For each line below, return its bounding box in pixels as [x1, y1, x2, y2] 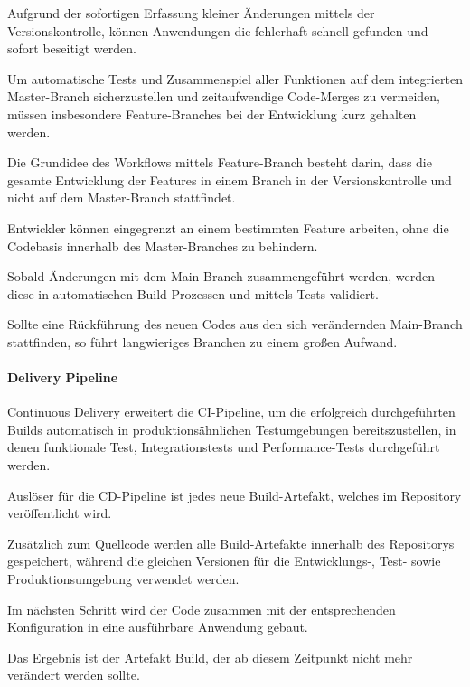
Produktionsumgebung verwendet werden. [7, 569, 240, 588]
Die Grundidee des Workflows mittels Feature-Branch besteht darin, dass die [7, 153, 432, 172]
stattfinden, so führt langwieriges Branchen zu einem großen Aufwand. [7, 332, 398, 351]
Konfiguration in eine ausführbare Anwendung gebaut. [7, 617, 308, 636]
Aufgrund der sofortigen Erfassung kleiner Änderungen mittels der [7, 4, 375, 22]
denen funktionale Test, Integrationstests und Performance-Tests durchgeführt [7, 438, 440, 456]
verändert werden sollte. [7, 665, 140, 684]
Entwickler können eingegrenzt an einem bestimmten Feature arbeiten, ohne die [7, 218, 449, 237]
